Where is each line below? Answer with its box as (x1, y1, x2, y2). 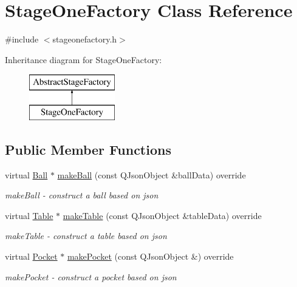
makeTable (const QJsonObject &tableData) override (63, 209, 262, 221)
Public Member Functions (5, 140, 171, 158)
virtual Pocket (5, 250, 58, 263)
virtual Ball (5, 168, 48, 181)
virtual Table (5, 209, 53, 221)
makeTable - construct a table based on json (5, 229, 167, 242)
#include (5, 33, 39, 46)
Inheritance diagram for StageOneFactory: (5, 53, 162, 66)
